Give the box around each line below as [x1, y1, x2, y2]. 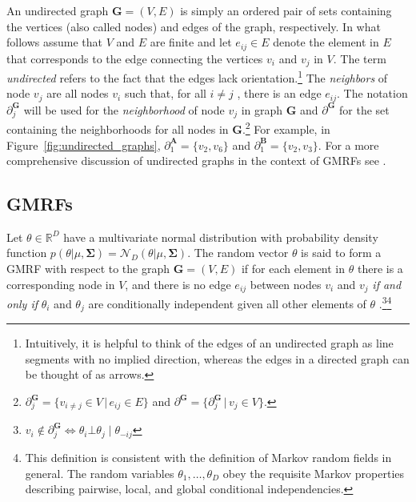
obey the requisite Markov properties [222, 464, 405, 481]
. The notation [337, 85, 408, 102]
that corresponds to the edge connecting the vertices [6, 50, 263, 66]
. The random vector [187, 244, 289, 261]
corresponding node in [6, 275, 115, 292]
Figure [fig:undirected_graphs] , [6, 136, 161, 153]
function [6, 244, 47, 261]
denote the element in [273, 34, 379, 50]
